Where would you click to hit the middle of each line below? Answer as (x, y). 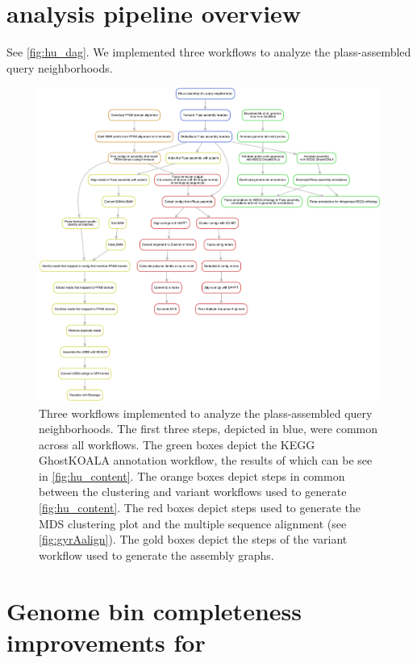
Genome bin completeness (154, 610)
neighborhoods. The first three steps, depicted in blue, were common (208, 429)
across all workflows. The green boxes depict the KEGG (177, 444)
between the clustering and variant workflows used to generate (193, 492)
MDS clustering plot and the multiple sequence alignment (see (193, 523)
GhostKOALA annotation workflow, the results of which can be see (206, 460)
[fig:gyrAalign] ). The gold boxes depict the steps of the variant (193, 539)
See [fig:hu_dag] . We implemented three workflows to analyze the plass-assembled (209, 52)
